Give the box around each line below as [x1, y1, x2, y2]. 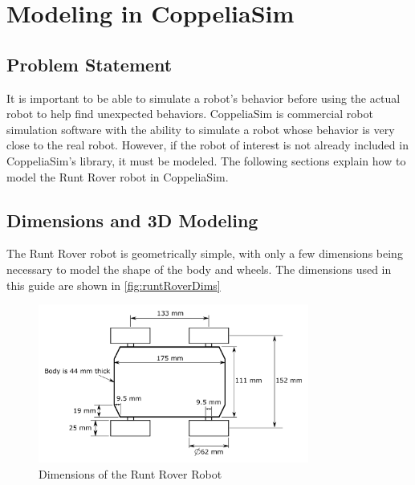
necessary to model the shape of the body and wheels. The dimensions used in [6, 260, 392, 277]
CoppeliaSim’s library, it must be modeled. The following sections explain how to [6, 152, 406, 169]
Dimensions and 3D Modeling [6, 207, 258, 232]
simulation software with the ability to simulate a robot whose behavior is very [6, 120, 395, 137]
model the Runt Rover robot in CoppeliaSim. [6, 168, 229, 185]
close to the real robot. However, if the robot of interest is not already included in [6, 137, 409, 153]
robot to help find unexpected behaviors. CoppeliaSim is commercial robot [6, 105, 373, 122]
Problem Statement [6, 51, 173, 76]
